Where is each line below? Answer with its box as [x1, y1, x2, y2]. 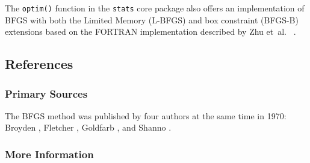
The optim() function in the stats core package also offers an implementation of [5, 2, 305, 14]
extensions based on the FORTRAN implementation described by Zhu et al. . [5, 25, 296, 38]
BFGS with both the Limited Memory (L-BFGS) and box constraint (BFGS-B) [5, 13, 299, 26]
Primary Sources [5, 86, 88, 101]
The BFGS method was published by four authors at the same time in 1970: [5, 109, 287, 122]
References [5, 55, 73, 73]
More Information [5, 146, 94, 161]
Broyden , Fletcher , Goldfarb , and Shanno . [5, 121, 172, 134]
